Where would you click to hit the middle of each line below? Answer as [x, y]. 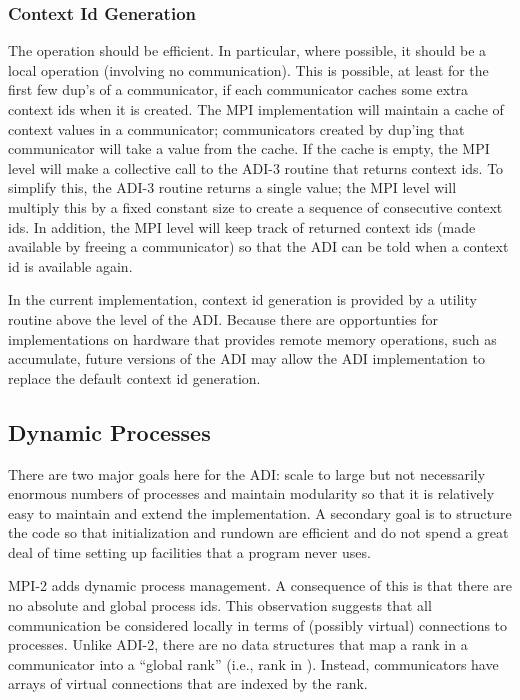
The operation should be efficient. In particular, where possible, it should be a [247, 50]
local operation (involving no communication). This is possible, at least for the [248, 69]
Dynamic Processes [109, 431]
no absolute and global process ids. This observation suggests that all [220, 605]
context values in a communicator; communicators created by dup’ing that [236, 128]
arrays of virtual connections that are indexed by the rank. [188, 683]
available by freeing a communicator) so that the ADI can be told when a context [258, 246]
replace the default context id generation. [134, 377]
